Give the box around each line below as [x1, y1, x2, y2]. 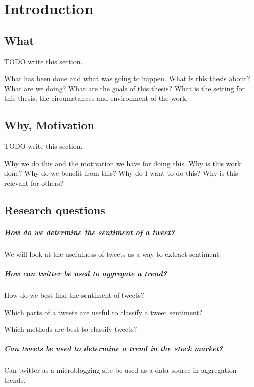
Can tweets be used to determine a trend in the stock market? [4, 343, 223, 354]
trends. [4, 374, 26, 385]
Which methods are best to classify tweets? [4, 324, 137, 334]
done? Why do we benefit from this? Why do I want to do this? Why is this [4, 168, 238, 178]
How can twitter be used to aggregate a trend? [4, 268, 167, 279]
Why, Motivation [4, 117, 95, 133]
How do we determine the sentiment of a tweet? [4, 226, 175, 237]
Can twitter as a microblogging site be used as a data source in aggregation [4, 365, 237, 375]
